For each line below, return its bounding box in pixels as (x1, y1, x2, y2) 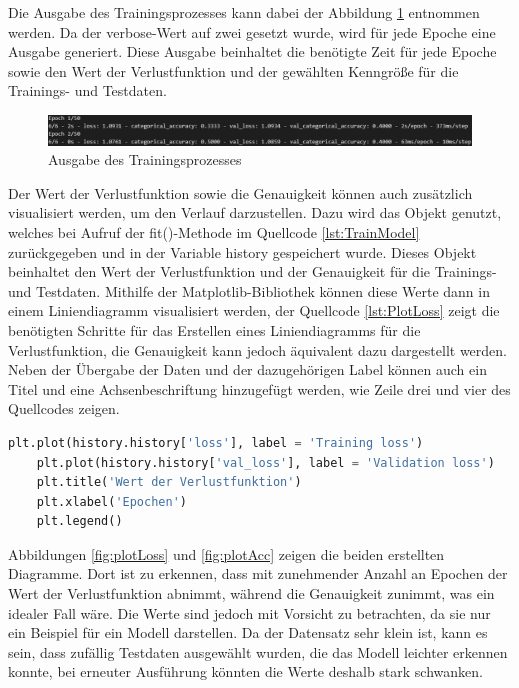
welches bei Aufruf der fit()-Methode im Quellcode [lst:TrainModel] (8, 221, 420, 242)
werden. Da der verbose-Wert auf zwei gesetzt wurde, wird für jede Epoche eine (8, 21, 496, 42)
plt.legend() (36, 514, 123, 529)
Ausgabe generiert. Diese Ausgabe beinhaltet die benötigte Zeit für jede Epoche (8, 41, 497, 62)
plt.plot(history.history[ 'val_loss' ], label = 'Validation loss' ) (36, 455, 495, 470)
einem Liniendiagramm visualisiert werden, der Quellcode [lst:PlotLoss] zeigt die (8, 300, 500, 321)
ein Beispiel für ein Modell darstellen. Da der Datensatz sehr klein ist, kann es (8, 622, 488, 643)
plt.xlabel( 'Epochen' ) (36, 494, 187, 509)
